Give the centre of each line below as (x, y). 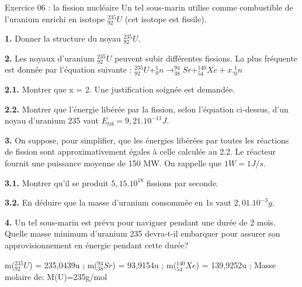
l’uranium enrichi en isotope (55, 18)
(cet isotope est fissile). (166, 18)
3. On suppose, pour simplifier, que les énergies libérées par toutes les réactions (147, 140)
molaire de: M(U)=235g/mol (56, 276)
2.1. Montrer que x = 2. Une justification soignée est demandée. (120, 89)
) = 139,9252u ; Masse (236, 264)
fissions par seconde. (182, 182)
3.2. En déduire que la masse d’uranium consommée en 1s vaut (118, 202)
